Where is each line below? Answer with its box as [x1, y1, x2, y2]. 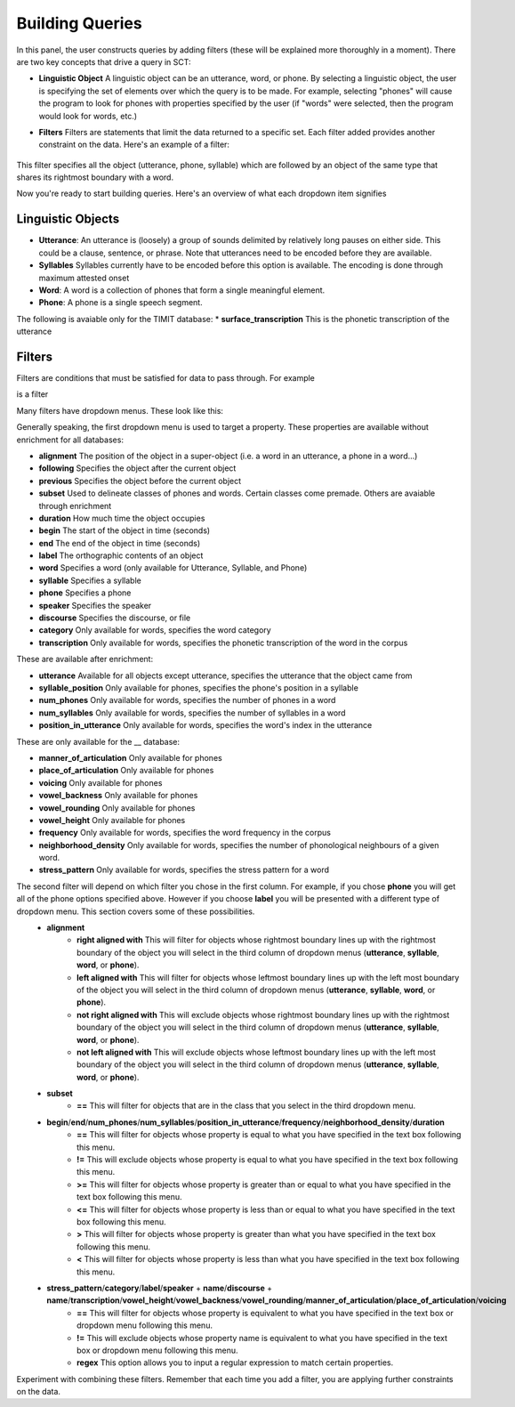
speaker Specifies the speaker [38, 600, 152, 611]
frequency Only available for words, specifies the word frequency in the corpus [38, 828, 331, 838]
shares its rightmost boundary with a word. [16, 172, 173, 182]
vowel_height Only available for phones [38, 814, 186, 825]
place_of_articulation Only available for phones [38, 765, 214, 776]
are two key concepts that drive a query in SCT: [16, 56, 191, 67]
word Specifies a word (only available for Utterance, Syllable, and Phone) [38, 562, 308, 573]
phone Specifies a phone [38, 587, 132, 598]
